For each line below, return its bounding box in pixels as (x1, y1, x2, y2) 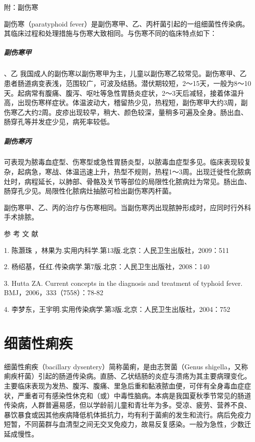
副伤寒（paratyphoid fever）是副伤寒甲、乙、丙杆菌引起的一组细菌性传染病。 (4, 18, 249, 28)
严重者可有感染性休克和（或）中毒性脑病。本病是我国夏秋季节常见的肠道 (17, 390, 251, 400)
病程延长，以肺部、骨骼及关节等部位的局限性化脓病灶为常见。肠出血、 (24, 176, 251, 186)
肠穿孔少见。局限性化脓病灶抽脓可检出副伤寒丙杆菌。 (4, 186, 176, 196)
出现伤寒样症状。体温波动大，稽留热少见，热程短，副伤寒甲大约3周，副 (17, 97, 248, 108)
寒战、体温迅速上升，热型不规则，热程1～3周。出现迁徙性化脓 (45, 166, 244, 177)
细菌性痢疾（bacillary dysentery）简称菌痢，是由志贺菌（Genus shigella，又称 (4, 361, 248, 371)
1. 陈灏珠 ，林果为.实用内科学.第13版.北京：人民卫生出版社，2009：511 (4, 245, 229, 255)
